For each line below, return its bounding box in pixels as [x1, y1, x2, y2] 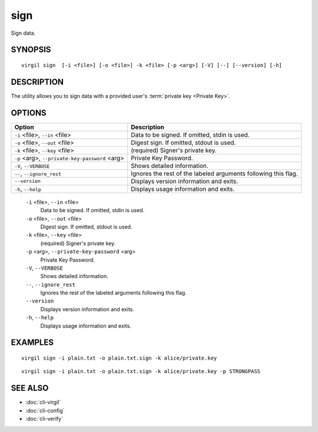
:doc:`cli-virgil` [25, 398, 61, 406]
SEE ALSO [11, 383, 49, 393]
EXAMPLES [11, 338, 54, 348]
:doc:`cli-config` [25, 407, 65, 414]
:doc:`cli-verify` [25, 415, 63, 423]
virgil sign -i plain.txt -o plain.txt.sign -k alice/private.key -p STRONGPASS [21, 368, 261, 375]
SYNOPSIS [11, 45, 51, 55]
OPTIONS [11, 108, 47, 118]
